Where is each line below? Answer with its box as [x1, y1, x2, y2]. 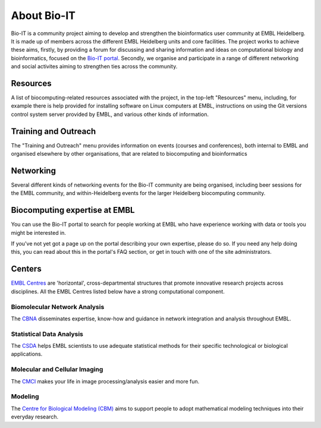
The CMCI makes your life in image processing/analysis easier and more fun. [11, 377, 200, 385]
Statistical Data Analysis [11, 330, 83, 338]
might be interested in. [11, 229, 67, 236]
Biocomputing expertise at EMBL [11, 205, 135, 215]
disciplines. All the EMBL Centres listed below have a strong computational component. [11, 288, 225, 295]
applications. [11, 351, 43, 358]
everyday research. [11, 413, 59, 420]
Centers [11, 264, 42, 274]
